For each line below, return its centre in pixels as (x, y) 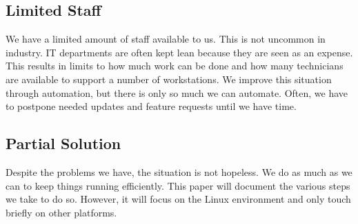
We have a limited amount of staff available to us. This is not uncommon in (166, 39)
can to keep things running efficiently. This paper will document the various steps (178, 185)
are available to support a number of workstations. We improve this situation (169, 79)
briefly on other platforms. (61, 212)
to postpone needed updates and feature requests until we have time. (151, 106)
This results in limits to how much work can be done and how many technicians (175, 66)
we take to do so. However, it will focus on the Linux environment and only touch (178, 199)
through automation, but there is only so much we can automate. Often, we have (177, 92)
